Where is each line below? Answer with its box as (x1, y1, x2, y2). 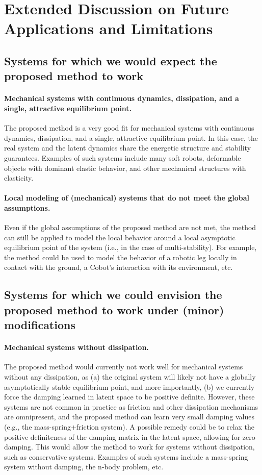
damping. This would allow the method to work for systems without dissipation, (4, 441, 255, 452)
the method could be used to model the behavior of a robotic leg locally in (4, 252, 237, 262)
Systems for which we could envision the (4, 287, 222, 303)
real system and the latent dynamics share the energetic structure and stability (4, 142, 251, 153)
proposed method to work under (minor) (4, 302, 224, 317)
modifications (4, 317, 75, 333)
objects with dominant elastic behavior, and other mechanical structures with (4, 162, 246, 173)
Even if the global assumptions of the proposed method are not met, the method (4, 222, 256, 233)
